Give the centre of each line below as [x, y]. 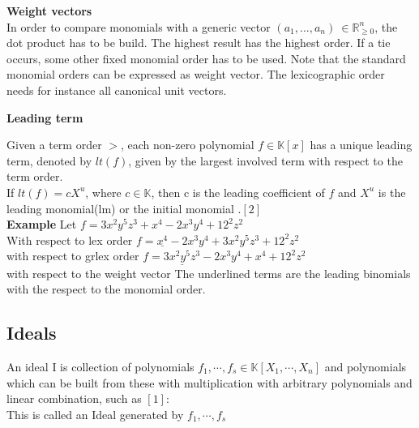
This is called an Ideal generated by [95, 414]
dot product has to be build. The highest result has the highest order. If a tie [199, 43]
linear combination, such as [74, 398]
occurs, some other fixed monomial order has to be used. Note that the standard [206, 58]
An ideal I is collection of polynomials [100, 366]
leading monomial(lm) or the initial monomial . [124, 208]
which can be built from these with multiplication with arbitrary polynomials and [209, 382]
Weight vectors [49, 11]
